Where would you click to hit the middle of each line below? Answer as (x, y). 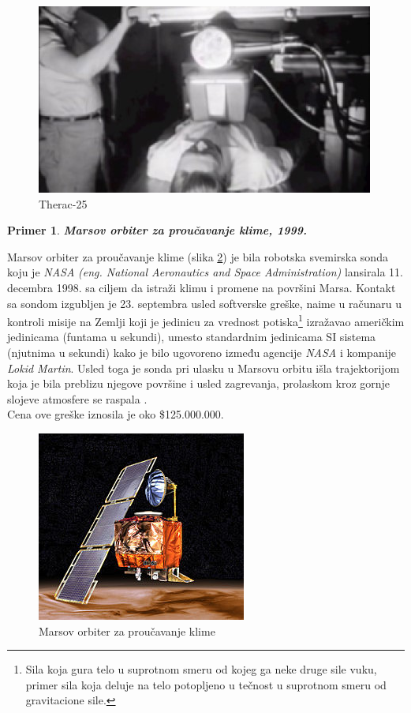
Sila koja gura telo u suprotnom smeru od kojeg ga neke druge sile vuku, (201, 669)
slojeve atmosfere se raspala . (77, 398)
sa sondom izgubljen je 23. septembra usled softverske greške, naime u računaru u (205, 303)
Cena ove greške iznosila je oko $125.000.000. (116, 414)
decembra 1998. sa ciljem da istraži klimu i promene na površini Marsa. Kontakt (202, 287)
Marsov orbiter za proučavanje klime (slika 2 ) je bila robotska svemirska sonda (198, 256)
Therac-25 (63, 203)
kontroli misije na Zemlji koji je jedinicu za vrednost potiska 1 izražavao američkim (206, 320)
